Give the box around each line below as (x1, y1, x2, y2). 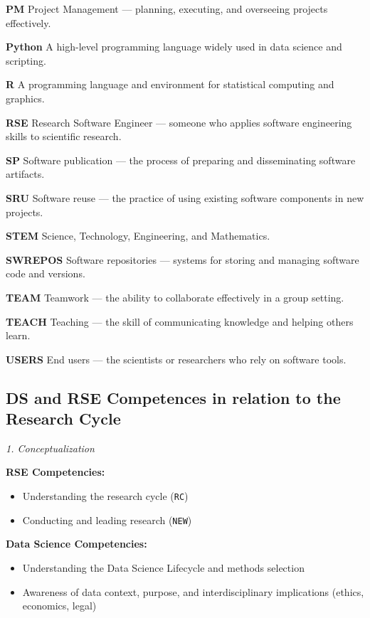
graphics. (6, 90, 45, 105)
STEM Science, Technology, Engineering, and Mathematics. (6, 228, 270, 243)
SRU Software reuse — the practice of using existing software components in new (6, 190, 364, 205)
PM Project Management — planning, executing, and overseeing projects (6, 1, 328, 16)
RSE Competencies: (6, 464, 105, 479)
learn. (6, 328, 31, 343)
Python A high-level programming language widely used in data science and (6, 39, 342, 54)
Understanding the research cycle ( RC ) (22, 489, 189, 504)
